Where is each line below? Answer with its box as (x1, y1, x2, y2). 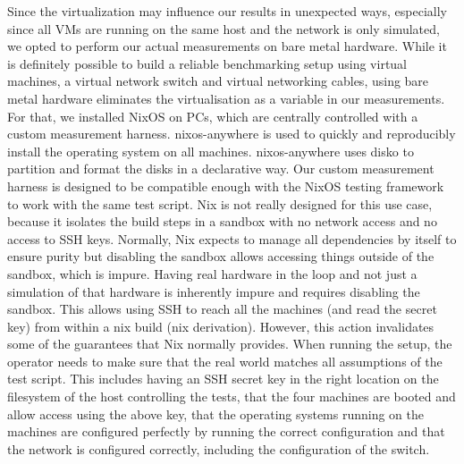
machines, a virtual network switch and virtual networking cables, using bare (7, 72, 429, 90)
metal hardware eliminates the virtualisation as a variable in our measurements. (7, 89, 445, 107)
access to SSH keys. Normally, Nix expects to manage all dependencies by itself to (7, 229, 457, 248)
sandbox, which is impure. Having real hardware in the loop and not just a (7, 264, 418, 283)
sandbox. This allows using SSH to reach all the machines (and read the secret (7, 299, 437, 318)
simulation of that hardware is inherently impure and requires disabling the (7, 282, 420, 300)
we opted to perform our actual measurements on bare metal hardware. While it (7, 37, 447, 55)
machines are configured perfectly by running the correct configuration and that (7, 422, 445, 441)
